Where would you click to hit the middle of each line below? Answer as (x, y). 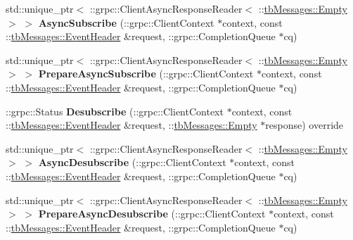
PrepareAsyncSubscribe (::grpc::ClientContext (146, 74)
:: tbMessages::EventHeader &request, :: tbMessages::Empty (131, 125)
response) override (304, 125)
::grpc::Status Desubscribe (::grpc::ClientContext (115, 111)
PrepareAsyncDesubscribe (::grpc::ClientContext (152, 214)
